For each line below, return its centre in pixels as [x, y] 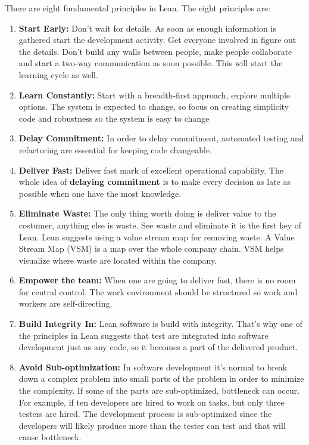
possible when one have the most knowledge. [100, 193]
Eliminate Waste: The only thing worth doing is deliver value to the [147, 213]
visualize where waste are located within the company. [118, 260]
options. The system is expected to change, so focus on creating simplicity [154, 106]
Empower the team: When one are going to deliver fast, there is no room [157, 280]
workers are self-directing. [65, 303]
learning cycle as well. [58, 74]
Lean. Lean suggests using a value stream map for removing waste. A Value [157, 237]
